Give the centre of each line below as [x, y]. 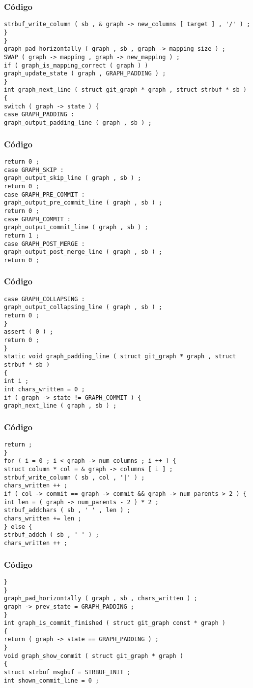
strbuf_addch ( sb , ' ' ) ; [52, 535]
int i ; [16, 381]
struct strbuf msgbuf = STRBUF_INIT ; [67, 672]
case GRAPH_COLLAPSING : [44, 299]
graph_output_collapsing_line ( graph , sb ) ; [83, 307]
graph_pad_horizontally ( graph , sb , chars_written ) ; [101, 599]
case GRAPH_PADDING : [39, 115]
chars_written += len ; [43, 519]
